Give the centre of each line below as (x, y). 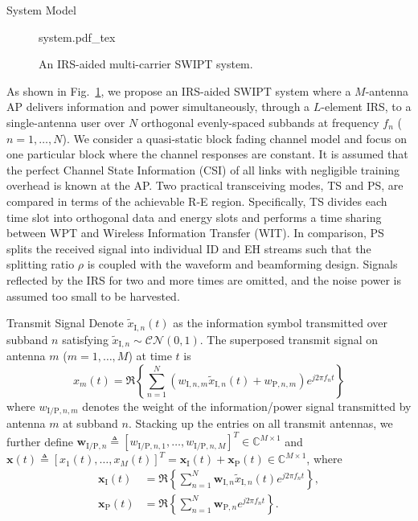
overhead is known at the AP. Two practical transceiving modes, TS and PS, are (205, 185)
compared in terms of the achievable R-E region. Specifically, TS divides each (197, 201)
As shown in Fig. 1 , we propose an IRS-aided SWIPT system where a (179, 90)
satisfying (85, 339)
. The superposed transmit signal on (289, 339)
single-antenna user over (66, 122)
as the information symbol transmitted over (280, 323)
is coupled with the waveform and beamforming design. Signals (242, 264)
